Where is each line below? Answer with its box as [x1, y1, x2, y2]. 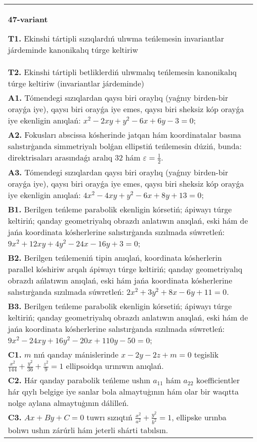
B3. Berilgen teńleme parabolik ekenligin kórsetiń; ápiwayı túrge [8, 300, 232, 312]
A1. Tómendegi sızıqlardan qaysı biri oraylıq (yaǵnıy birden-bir [8, 92, 228, 103]
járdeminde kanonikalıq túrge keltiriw [8, 44, 138, 55]
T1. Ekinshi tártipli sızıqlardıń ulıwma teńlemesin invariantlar [8, 33, 224, 44]
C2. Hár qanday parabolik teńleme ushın [8, 374, 151, 386]
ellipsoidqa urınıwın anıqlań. [66, 360, 164, 371]
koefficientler [196, 374, 240, 386]
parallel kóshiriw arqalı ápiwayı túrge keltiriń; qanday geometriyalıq [8, 263, 243, 275]
